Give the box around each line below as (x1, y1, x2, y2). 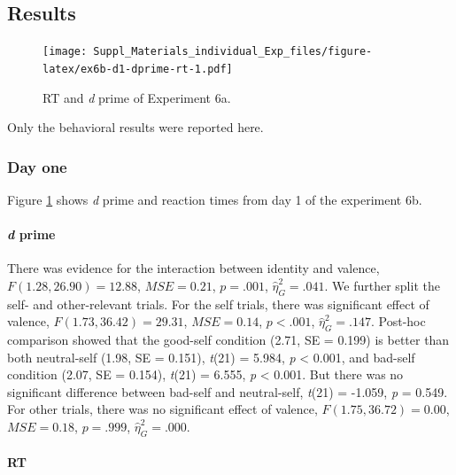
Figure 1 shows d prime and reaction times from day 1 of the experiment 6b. (7, 190, 422, 208)
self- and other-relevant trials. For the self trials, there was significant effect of (7, 294, 429, 313)
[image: (43, 45, 88, 58)
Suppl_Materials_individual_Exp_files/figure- (93, 45, 373, 58)
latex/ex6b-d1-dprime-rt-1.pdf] (43, 62, 233, 75)
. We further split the (324, 276, 440, 294)
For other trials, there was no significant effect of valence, (7, 400, 318, 418)
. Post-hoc (371, 312, 426, 331)
